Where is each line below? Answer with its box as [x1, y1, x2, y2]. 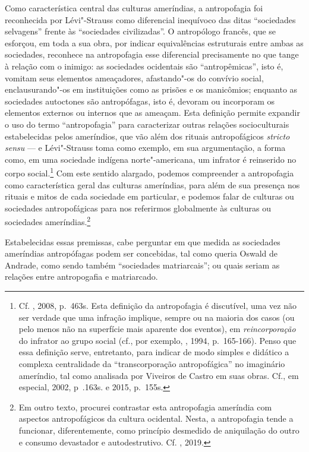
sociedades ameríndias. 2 [5, 214, 91, 227]
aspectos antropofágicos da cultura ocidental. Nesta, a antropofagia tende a [18, 412, 294, 425]
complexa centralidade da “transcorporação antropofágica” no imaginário [18, 357, 285, 369]
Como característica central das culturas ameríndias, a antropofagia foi [5, 2, 263, 14]
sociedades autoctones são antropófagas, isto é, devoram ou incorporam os [5, 94, 275, 107]
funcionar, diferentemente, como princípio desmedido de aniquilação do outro [18, 423, 299, 436]
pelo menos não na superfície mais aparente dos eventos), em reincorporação [18, 323, 296, 335]
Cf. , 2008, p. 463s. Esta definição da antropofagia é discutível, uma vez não [18, 299, 297, 311]
